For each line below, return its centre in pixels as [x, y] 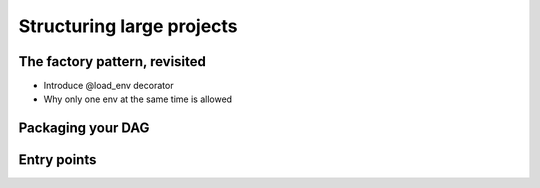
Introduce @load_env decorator [108, 86]
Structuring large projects [128, 26]
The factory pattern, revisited [112, 61]
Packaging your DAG [84, 128]
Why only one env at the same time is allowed [138, 99]
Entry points [57, 160]
